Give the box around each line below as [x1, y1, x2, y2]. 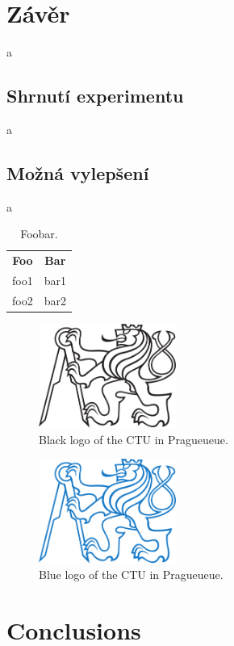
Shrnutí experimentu [6, 83, 184, 108]
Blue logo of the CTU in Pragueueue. [39, 566, 224, 583]
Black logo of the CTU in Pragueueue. [39, 430, 228, 447]
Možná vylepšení [6, 160, 149, 185]
